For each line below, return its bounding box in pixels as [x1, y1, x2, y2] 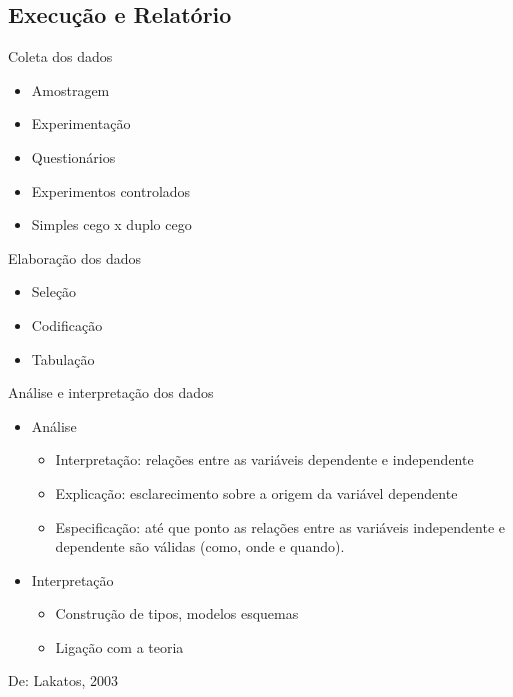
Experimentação [31, 113, 131, 134]
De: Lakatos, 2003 [8, 670, 119, 691]
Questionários [31, 146, 116, 167]
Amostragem [31, 79, 110, 100]
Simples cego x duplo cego [31, 214, 192, 235]
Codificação [31, 314, 103, 335]
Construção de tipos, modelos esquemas [55, 603, 299, 624]
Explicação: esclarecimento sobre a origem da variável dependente [55, 482, 458, 503]
